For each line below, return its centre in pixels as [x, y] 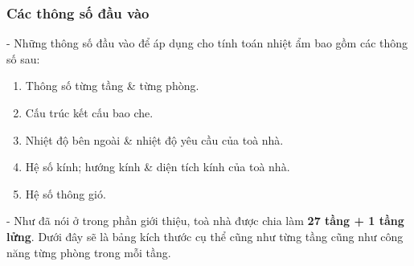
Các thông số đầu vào [78, 12]
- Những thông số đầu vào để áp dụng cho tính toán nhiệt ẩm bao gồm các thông [207, 43]
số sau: [23, 58]
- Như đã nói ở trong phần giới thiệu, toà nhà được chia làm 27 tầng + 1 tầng [205, 221]
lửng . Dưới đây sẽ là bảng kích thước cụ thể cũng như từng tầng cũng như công [205, 236]
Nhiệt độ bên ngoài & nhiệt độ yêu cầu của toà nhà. [154, 139]
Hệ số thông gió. [66, 193]
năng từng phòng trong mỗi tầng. [89, 252]
